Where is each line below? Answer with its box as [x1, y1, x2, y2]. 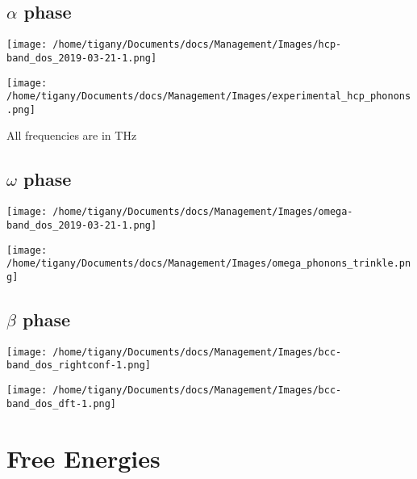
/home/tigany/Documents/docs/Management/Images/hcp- [52, 39, 342, 51]
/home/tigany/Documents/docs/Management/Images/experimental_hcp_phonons [6, 90, 411, 103]
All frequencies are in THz [6, 127, 137, 144]
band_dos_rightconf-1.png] [6, 359, 151, 372]
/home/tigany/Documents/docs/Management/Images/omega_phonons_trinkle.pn [6, 258, 411, 270]
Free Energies [6, 441, 161, 474]
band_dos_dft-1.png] [6, 397, 117, 410]
